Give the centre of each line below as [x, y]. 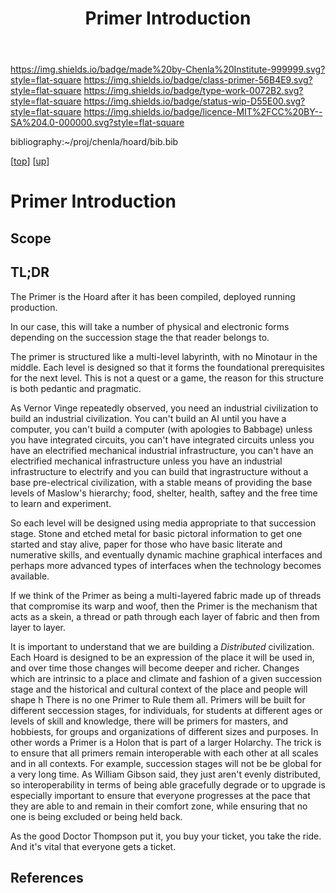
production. [34, 307]
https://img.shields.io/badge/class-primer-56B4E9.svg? [198, 80]
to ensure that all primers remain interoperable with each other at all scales [164, 753]
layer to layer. [38, 627]
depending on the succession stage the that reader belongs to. [140, 337]
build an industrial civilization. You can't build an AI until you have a [148, 418]
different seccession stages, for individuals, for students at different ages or [166, 710]
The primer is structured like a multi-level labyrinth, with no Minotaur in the [164, 356]
